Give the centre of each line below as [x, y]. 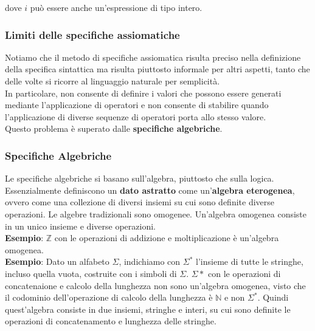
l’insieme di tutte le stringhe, [250, 261]
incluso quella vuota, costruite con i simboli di [91, 273]
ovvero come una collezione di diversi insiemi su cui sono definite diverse [140, 202]
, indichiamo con [150, 261]
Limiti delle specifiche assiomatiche [92, 34]
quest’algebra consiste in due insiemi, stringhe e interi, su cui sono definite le [148, 309]
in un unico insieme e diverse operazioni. [80, 226]
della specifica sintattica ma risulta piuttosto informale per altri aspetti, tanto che [157, 69]
